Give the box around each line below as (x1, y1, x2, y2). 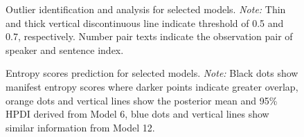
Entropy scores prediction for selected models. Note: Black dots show (6, 66, 298, 80)
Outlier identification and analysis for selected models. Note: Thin (6, 2, 286, 16)
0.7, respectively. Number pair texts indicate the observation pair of (6, 29, 293, 44)
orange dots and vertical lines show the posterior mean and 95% (6, 93, 278, 107)
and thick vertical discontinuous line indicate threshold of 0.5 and (6, 15, 284, 30)
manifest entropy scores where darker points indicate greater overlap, (6, 79, 298, 93)
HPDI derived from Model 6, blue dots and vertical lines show (6, 107, 269, 121)
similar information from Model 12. (6, 120, 155, 134)
